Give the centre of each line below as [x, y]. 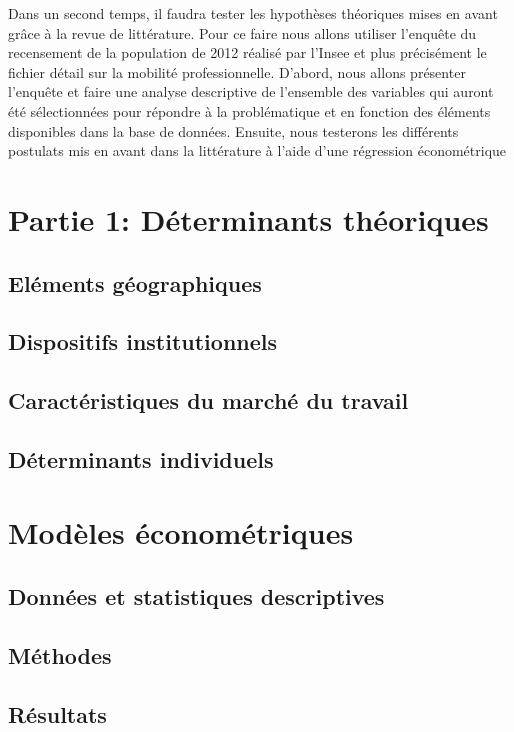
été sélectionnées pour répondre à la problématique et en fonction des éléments [249, 110]
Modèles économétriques [181, 532]
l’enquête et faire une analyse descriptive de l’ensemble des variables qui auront [251, 91]
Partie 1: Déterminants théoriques [248, 218]
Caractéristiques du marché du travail [208, 400]
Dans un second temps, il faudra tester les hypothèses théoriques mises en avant [253, 13]
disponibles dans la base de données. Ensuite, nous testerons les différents [233, 130]
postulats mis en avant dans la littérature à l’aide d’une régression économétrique [257, 150]
